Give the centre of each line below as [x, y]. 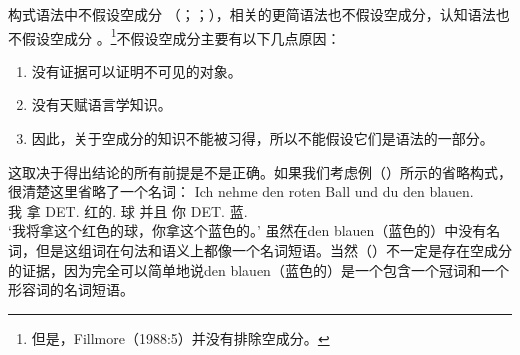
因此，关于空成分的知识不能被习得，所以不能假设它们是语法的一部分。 [262, 138]
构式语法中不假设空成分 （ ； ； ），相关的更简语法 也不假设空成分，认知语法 [252, 14]
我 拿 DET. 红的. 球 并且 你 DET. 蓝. [128, 210]
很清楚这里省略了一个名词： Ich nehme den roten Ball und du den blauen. [241, 191]
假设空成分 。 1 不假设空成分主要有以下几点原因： [181, 36]
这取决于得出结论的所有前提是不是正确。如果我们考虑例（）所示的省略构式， [260, 171]
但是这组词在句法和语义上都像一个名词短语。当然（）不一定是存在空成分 [273, 250]
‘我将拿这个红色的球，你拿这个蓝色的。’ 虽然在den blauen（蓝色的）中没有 [247, 230]
